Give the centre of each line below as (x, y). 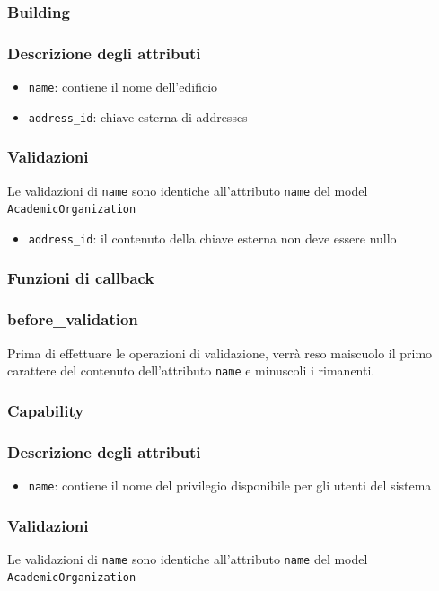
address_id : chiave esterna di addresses (138, 116)
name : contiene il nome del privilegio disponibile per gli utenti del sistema (230, 485)
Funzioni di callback (81, 278)
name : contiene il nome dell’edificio (123, 87)
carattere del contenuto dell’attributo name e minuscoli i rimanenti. (191, 370)
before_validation (73, 319)
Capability (46, 410)
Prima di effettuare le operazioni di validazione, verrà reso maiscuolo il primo (220, 353)
